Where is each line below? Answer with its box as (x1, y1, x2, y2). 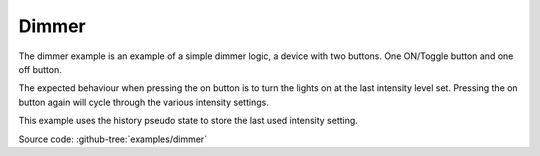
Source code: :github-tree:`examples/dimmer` (18, 133, 208, 145)
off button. (18, 63, 62, 75)
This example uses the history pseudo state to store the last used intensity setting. (18, 115, 359, 127)
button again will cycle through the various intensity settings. (18, 96, 269, 108)
